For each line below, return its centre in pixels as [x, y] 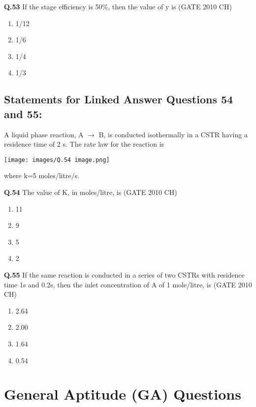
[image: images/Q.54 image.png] [57, 160]
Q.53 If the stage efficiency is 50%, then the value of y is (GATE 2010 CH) [118, 6]
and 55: [23, 113]
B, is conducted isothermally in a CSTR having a [173, 134]
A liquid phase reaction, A [44, 134]
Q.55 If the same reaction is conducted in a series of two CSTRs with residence [124, 274]
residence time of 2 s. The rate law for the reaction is [84, 144]
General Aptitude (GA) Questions [123, 394]
